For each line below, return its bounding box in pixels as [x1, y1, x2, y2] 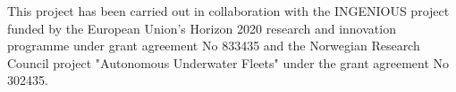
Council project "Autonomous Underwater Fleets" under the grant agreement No [7, 53, 450, 72]
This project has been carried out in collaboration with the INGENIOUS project [7, 2, 450, 19]
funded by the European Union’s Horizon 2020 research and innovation [7, 19, 396, 37]
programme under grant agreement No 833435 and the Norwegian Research [7, 36, 420, 55]
